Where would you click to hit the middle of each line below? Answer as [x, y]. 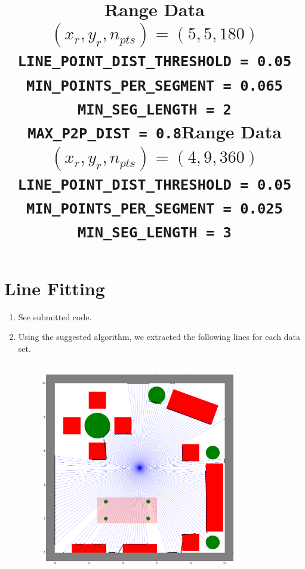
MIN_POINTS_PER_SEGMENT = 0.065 [155, 86]
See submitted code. [55, 316]
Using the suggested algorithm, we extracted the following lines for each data [159, 337]
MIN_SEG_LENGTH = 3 [155, 233]
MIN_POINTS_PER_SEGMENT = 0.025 [155, 208]
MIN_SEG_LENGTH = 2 [155, 110]
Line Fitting [55, 288]
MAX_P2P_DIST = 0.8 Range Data [155, 132]
